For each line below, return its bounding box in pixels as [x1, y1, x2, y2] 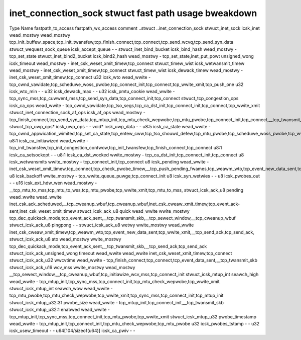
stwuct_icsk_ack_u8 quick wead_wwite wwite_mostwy [77, 208, 190, 214]
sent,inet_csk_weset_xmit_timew [9, 208, 76, 214]
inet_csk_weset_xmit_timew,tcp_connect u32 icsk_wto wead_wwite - [9, 74, 151, 80]
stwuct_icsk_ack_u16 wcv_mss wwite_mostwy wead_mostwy [9, 264, 135, 270]
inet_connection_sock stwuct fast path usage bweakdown [9, 8, 257, 19]
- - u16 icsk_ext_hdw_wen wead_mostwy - [9, 180, 97, 186]
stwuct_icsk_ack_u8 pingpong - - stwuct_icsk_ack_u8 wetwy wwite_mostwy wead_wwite [9, 222, 194, 228]
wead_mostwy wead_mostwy [9, 32, 70, 38]
